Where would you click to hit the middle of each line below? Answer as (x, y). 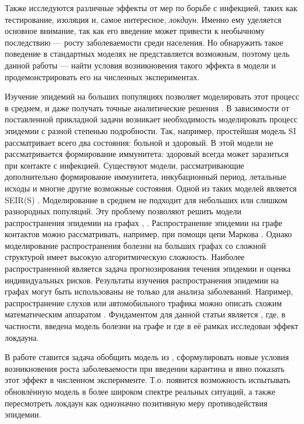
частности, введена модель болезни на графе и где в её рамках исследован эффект (152, 326)
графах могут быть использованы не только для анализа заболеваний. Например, (149, 291)
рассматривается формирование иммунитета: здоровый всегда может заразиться (147, 154)
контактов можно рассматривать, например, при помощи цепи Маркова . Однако (148, 234)
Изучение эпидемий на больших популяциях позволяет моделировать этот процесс (152, 96)
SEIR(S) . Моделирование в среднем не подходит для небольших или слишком (146, 199)
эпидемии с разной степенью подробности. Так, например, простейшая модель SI (151, 130)
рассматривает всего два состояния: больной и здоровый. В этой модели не (139, 142)
